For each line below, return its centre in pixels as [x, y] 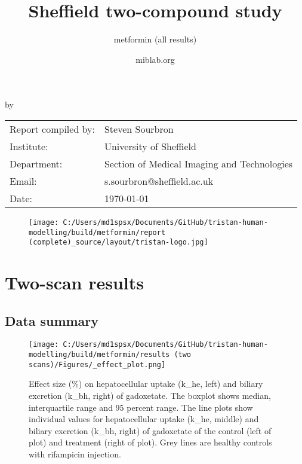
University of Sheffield [150, 146]
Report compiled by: [52, 129]
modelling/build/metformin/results [99, 355]
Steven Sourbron [139, 129]
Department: [36, 163]
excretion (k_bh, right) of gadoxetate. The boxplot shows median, [150, 396]
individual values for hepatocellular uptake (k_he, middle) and [144, 419]
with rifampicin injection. [75, 454]
